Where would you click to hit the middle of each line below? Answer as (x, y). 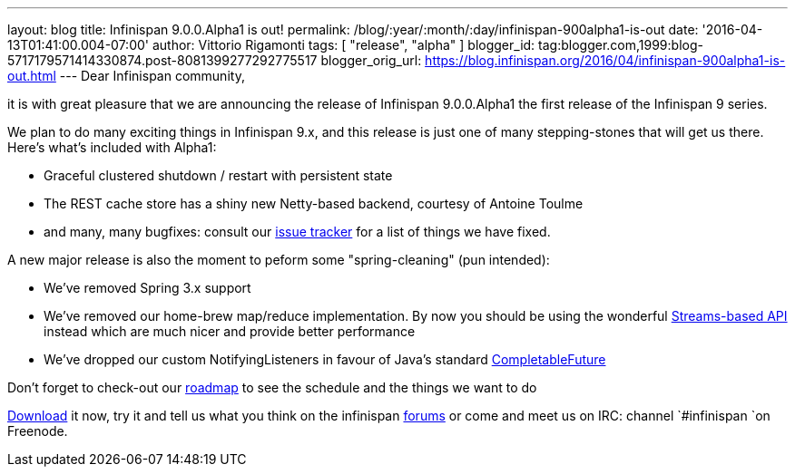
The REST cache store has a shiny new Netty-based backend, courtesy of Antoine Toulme (314, 203)
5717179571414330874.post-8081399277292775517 (162, 60)
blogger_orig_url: (371, 60)
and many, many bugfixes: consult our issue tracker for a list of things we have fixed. (297, 232)
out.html (32, 76)
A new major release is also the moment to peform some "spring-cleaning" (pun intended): (279, 260)
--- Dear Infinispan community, (152, 76)
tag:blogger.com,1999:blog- (621, 45)
